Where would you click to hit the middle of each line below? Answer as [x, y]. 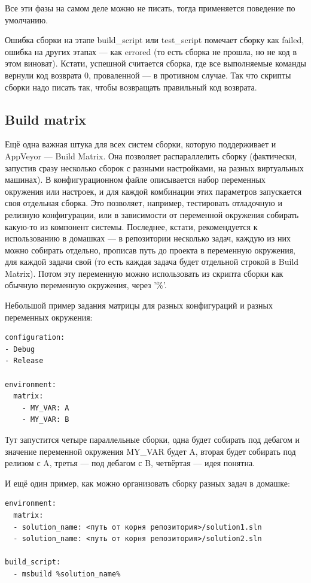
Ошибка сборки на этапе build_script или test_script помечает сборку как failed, [155, 40]
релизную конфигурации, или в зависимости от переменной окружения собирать [152, 214]
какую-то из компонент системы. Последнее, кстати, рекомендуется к [131, 226]
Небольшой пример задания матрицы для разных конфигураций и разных [139, 305]
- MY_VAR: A [45, 408]
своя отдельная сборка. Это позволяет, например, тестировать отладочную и [144, 203]
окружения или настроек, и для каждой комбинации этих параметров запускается [153, 191]
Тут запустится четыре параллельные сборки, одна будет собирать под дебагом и [152, 439]
